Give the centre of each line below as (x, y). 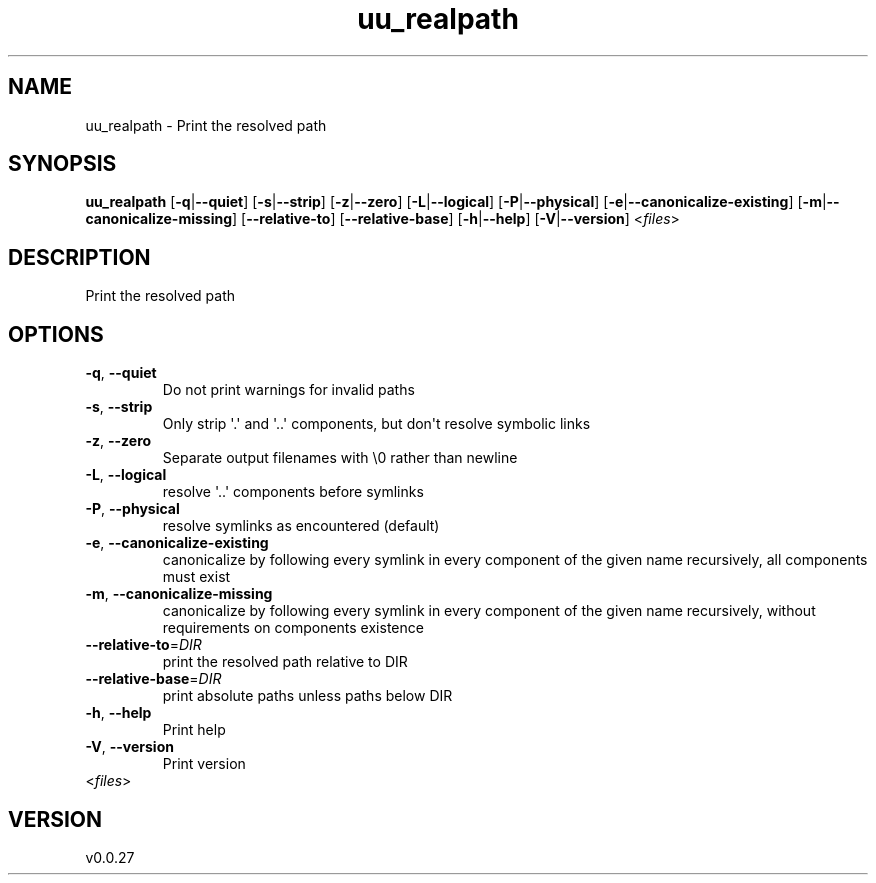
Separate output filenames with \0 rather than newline (340, 458)
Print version (204, 764)
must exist (196, 577)
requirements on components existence (293, 628)
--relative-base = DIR (153, 679)
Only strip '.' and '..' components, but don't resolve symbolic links (376, 424)
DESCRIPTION (79, 257)
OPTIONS (56, 334)
